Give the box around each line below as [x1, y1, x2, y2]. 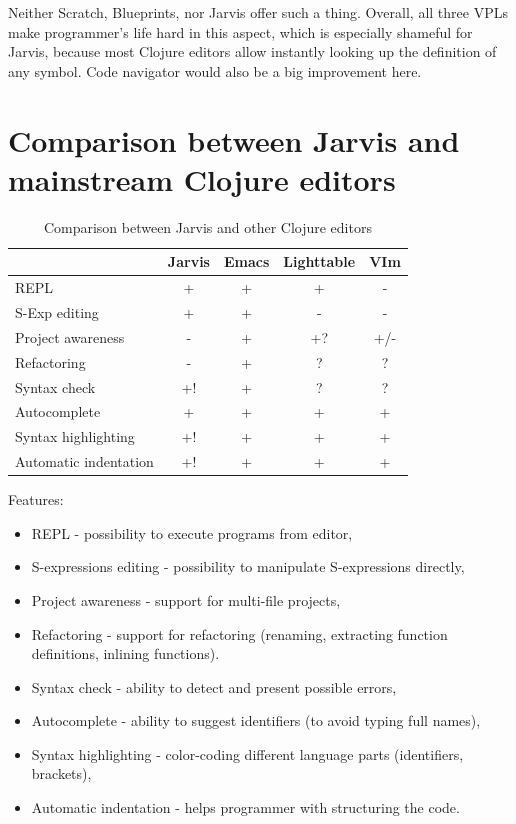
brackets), [31, 763, 92, 784]
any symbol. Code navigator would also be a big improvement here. [8, 60, 422, 81]
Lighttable [283, 251, 356, 272]
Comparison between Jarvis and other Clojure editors [43, 216, 372, 237]
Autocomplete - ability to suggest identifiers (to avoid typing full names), [31, 710, 481, 731]
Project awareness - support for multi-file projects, [31, 589, 341, 610]
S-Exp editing [15, 301, 99, 322]
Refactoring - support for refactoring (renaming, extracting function [31, 623, 448, 644]
